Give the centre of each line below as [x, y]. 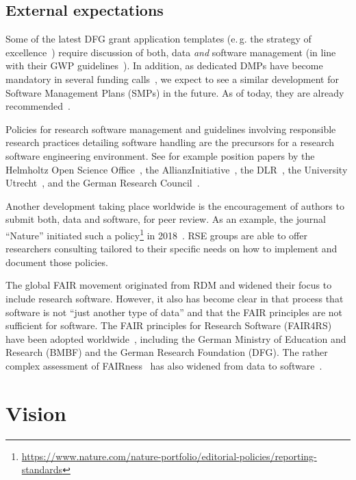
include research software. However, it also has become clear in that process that [175, 298]
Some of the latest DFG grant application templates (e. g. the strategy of [158, 39]
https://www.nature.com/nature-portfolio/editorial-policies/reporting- [169, 456]
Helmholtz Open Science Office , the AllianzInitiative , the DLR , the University [177, 169]
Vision [36, 412]
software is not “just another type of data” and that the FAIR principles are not [174, 312]
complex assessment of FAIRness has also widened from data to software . [164, 365]
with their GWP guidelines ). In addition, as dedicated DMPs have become [164, 65]
